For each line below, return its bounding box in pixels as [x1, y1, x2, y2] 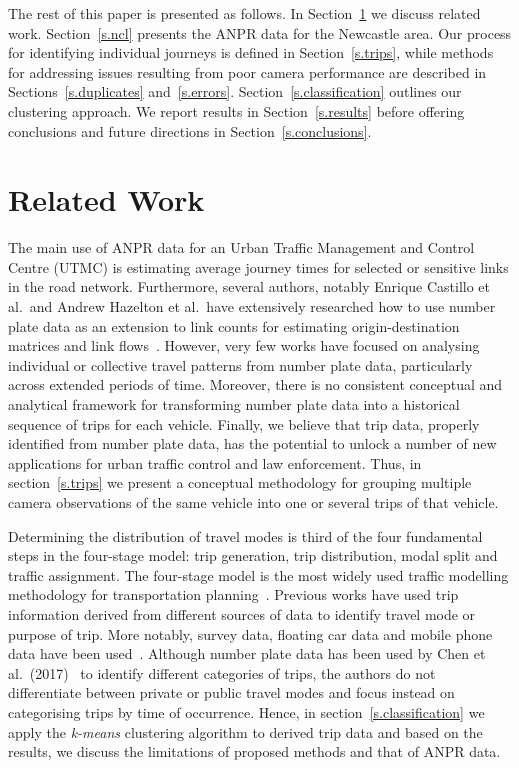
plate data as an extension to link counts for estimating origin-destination [8, 315, 460, 336]
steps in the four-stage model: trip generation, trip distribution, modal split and [8, 545, 498, 566]
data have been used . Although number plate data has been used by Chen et [8, 643, 486, 664]
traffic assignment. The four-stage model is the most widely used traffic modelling [8, 564, 509, 585]
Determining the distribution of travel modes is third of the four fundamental [8, 525, 483, 546]
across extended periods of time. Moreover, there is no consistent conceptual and [8, 374, 503, 395]
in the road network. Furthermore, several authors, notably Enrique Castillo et [8, 276, 491, 297]
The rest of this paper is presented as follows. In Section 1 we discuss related [8, 3, 481, 23]
